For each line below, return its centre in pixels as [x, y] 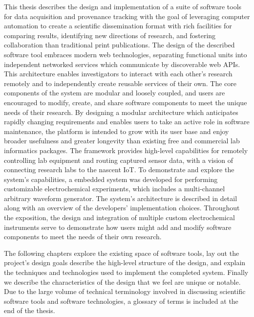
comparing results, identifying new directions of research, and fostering [110, 35]
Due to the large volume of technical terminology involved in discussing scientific [125, 291]
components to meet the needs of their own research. [83, 237]
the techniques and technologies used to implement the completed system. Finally [126, 272]
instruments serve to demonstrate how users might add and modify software [118, 227]
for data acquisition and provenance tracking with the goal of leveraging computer [127, 16]
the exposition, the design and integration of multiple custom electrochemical [119, 217]
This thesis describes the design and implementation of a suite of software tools [123, 6]
